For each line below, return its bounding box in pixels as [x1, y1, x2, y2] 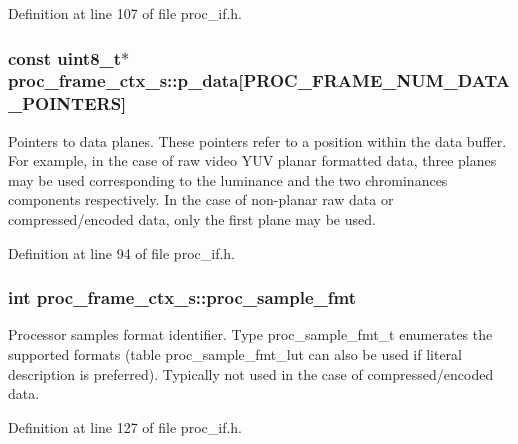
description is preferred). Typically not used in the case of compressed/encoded [8, 363, 494, 384]
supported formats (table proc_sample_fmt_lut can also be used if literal [8, 344, 463, 365]
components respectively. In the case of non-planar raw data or [8, 189, 394, 210]
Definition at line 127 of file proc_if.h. [8, 416, 242, 437]
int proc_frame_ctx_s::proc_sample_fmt [8, 285, 356, 310]
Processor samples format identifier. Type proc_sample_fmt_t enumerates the [8, 324, 493, 345]
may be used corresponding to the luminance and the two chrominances [8, 169, 448, 190]
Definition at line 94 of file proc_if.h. [8, 242, 235, 263]
